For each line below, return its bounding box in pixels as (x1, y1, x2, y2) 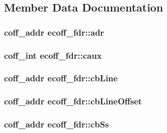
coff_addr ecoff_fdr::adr (4, 26, 104, 38)
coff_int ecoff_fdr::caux (4, 49, 102, 61)
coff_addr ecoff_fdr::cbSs (4, 118, 109, 130)
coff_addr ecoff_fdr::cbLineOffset (4, 95, 142, 107)
